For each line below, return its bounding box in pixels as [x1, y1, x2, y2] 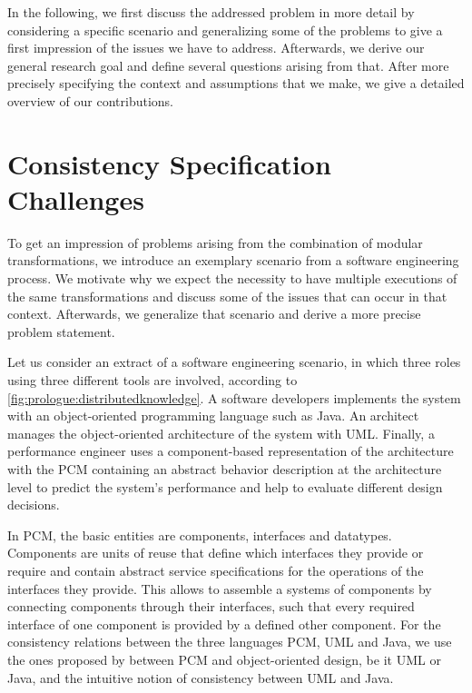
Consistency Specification [7, 144, 331, 182]
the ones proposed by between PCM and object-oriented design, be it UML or [7, 649, 441, 668]
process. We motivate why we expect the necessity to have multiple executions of [7, 269, 457, 288]
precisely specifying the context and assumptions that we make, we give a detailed [7, 74, 465, 93]
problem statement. [7, 322, 115, 341]
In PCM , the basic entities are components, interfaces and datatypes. [7, 525, 392, 544]
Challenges [7, 180, 144, 217]
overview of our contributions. [7, 91, 173, 110]
